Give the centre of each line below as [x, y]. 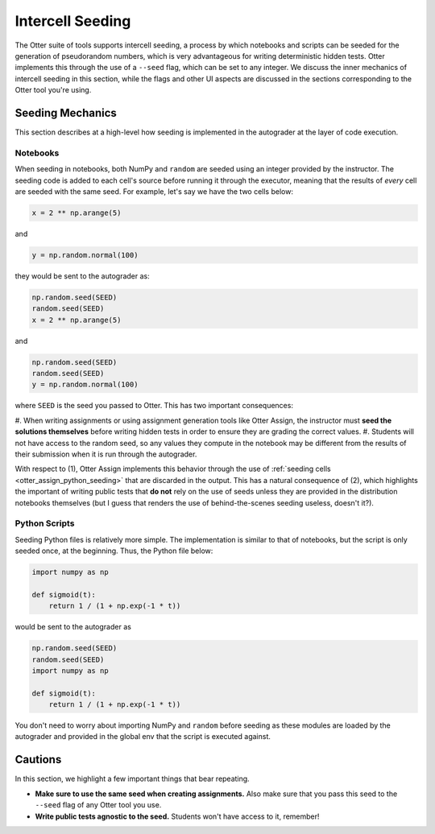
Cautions [38, 760]
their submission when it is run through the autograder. [106, 454]
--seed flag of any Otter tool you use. [98, 805]
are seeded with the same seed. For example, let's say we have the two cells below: [154, 191]
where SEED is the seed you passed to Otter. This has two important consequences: [154, 406]
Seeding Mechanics [66, 113]
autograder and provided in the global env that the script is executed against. [143, 737]
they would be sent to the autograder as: [82, 276]
